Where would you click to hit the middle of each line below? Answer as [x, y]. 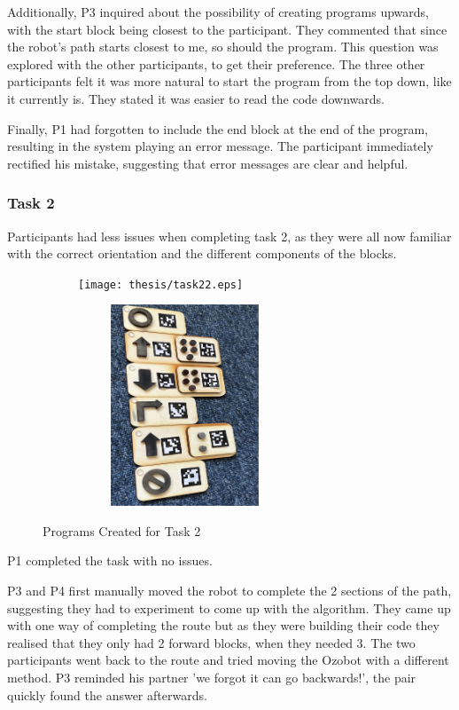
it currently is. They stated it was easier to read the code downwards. [196, 98]
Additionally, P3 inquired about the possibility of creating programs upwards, [218, 12]
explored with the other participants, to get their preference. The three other [216, 63]
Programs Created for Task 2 [122, 530]
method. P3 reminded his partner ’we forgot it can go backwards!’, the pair [212, 677]
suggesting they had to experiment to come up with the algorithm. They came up [229, 607]
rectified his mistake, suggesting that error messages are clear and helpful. [208, 163]
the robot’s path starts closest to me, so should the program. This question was [223, 47]
